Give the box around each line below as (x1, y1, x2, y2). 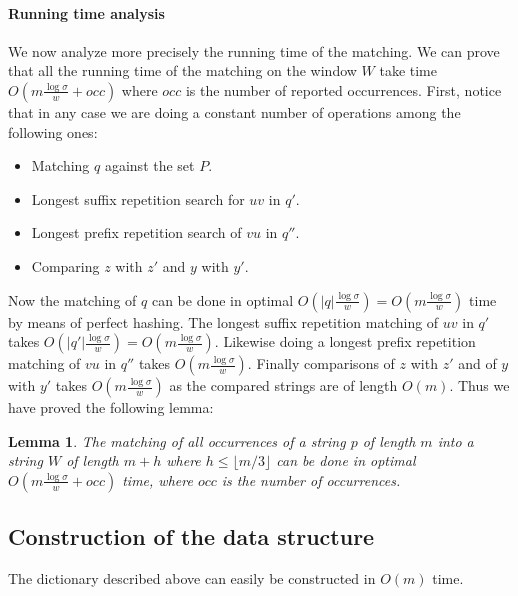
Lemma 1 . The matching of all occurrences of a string (8, 430, 346, 451)
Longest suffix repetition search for (31, 188, 245, 209)
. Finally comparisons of (247, 353, 395, 374)
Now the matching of (8, 289, 137, 310)
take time (379, 60, 437, 81)
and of (458, 353, 497, 374)
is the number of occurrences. (221, 469, 401, 490)
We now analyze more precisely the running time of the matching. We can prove (8, 40, 500, 61)
